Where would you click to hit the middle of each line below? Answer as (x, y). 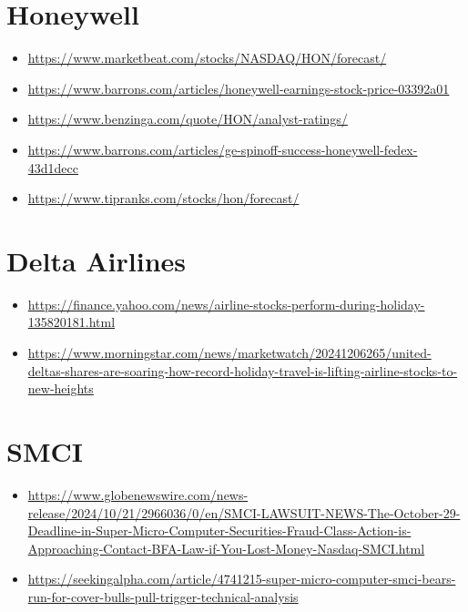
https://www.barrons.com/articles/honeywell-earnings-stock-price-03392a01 (239, 88)
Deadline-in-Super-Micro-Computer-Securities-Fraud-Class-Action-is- (219, 530)
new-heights (61, 388)
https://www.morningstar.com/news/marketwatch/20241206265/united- (229, 352)
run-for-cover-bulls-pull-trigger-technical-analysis (163, 596)
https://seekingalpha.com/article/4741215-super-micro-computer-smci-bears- (242, 579)
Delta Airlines (97, 260)
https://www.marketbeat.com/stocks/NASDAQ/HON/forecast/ (207, 58)
